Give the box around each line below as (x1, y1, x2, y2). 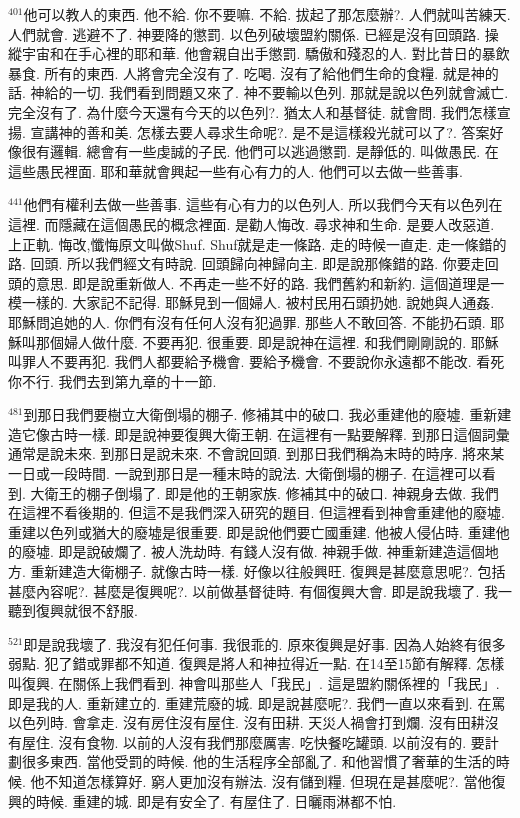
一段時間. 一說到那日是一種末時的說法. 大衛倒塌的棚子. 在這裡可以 (49, 463, 482, 484)
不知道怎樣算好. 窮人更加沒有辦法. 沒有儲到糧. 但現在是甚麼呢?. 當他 (44, 770, 492, 791)
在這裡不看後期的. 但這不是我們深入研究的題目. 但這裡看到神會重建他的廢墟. (8, 502, 505, 523)
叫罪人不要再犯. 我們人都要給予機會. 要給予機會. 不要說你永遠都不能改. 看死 (8, 351, 505, 372)
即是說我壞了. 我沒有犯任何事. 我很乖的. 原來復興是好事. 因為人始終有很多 (23, 633, 506, 654)
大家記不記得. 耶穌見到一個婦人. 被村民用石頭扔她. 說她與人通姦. (72, 292, 495, 313)
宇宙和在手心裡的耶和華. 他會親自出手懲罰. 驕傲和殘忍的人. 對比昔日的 (21, 43, 482, 64)
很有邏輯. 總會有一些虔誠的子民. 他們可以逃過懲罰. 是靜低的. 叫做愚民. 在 (21, 141, 499, 162)
